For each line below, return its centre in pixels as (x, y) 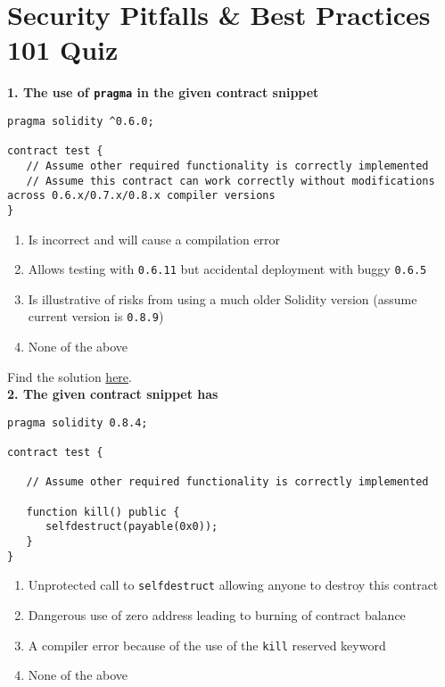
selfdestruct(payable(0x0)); (132, 527)
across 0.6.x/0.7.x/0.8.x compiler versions (141, 196)
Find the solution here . (70, 376)
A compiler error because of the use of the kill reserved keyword (207, 645)
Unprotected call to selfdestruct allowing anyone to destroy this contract (233, 585)
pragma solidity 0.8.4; (78, 422)
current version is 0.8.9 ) (96, 316)
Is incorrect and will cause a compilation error (154, 239)
